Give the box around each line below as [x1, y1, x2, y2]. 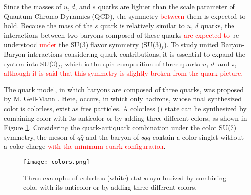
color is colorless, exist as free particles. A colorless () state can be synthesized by [4, 103, 247, 113]
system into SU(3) [4, 58, 58, 68]
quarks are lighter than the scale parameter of [98, 1, 235, 11]
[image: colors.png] [23, 158, 90, 165]
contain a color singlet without [152, 131, 244, 142]
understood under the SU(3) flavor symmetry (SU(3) [4, 39, 161, 49]
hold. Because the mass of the [4, 20, 93, 31]
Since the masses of [4, 1, 62, 11]
